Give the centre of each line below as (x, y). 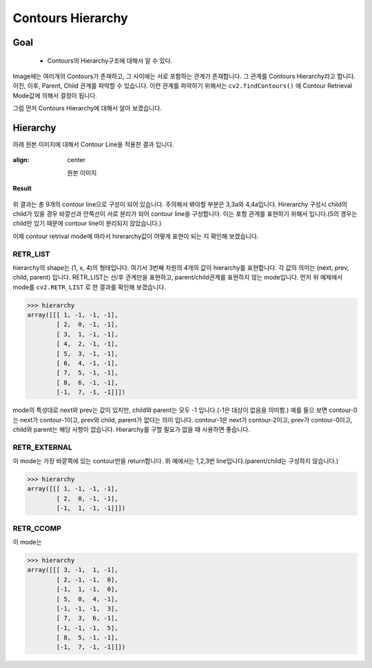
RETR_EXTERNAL (42, 447)
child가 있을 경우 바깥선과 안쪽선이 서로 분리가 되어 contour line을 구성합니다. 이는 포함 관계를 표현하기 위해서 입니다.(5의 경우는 (185, 213)
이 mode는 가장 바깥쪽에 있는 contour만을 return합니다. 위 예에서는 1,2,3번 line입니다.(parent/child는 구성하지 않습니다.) (176, 461)
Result (22, 188)
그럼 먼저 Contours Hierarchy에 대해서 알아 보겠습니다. (87, 108)
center (76, 160)
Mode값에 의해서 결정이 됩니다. (55, 95)
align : (21, 160)
